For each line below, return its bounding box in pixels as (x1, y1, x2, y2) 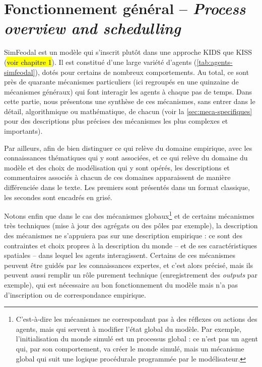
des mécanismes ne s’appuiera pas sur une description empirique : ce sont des (4, 230, 242, 241)
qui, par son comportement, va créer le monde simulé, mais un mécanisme (16, 343, 244, 353)
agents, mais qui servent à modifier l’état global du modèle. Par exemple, (16, 323, 242, 334)
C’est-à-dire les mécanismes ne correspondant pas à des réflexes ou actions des (16, 314, 257, 324)
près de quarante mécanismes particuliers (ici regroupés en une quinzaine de (4, 76, 239, 87)
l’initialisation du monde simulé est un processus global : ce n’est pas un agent (16, 333, 258, 344)
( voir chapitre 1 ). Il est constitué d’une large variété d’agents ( (4, 56, 197, 67)
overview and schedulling (4, 18, 181, 39)
